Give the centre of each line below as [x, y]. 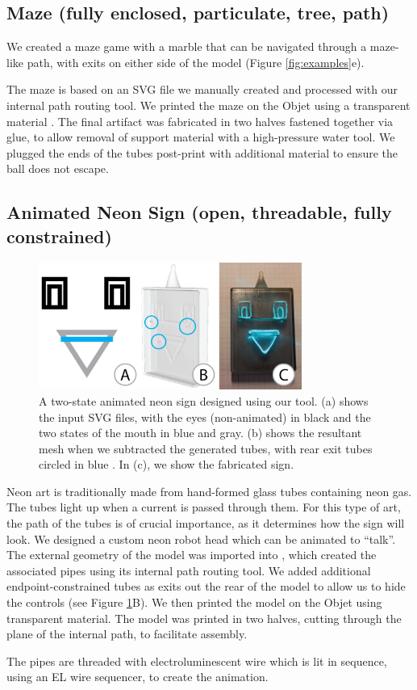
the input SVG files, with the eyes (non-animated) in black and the [205, 417]
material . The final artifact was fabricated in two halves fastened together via [200, 121]
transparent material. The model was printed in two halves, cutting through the [204, 618]
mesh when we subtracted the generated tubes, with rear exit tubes [206, 448]
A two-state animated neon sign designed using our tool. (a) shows [204, 400]
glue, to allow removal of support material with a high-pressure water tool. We [201, 137]
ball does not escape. [58, 168]
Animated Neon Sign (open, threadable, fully [199, 212]
